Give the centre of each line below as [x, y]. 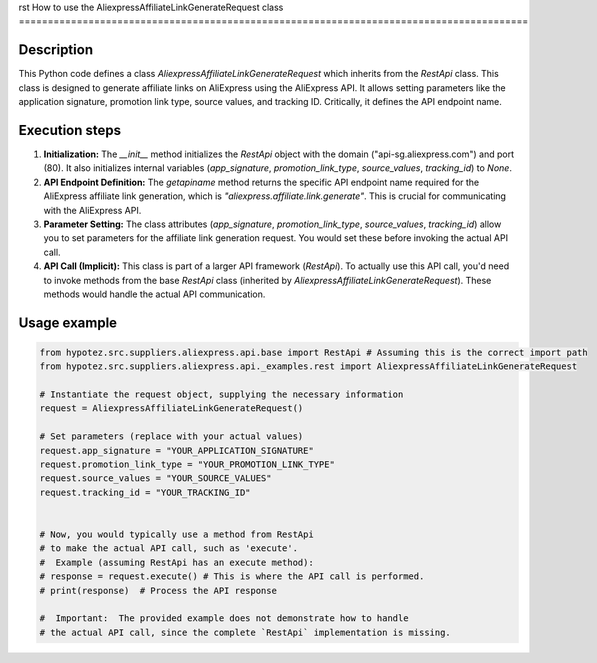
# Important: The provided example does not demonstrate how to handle [224, 618]
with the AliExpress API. [92, 210]
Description [56, 50]
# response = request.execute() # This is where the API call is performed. [232, 576]
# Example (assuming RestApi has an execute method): [176, 562]
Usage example [68, 322]
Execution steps [70, 130]
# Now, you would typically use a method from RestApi [176, 534]
